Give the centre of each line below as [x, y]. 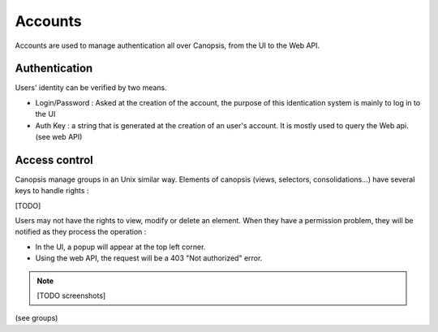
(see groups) [36, 318]
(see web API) [59, 137]
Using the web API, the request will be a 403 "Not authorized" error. [149, 258]
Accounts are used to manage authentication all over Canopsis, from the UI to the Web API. [167, 45]
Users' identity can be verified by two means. [91, 88]
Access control [54, 160]
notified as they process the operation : [81, 232]
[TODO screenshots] [71, 295]
